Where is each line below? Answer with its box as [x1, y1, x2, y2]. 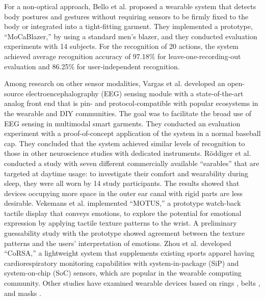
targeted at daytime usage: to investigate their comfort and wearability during [4, 168, 249, 178]
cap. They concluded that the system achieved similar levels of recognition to [4, 138, 245, 148]
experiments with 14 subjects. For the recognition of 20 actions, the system [4, 41, 239, 51]
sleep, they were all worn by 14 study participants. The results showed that [4, 178, 240, 188]
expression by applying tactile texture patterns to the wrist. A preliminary [4, 217, 237, 228]
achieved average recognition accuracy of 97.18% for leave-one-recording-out [4, 50, 241, 61]
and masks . [4, 287, 41, 298]
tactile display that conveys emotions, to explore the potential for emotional [4, 207, 242, 218]
